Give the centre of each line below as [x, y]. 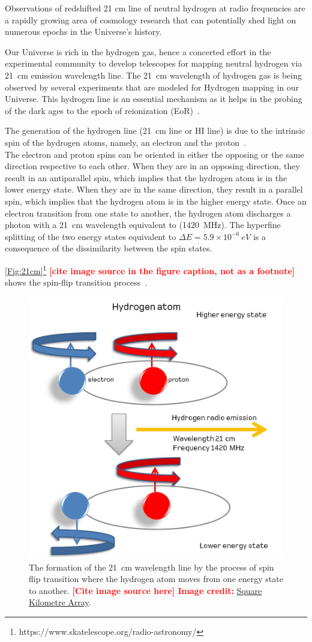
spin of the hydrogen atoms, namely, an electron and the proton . [126, 142]
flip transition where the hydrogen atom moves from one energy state [156, 579]
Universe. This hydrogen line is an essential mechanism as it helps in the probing [154, 99]
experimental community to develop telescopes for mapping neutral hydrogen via [154, 63]
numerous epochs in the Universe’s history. [83, 31]
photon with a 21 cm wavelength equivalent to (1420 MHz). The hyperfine [143, 225]
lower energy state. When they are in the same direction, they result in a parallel [154, 189]
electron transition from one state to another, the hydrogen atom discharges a [148, 213]
